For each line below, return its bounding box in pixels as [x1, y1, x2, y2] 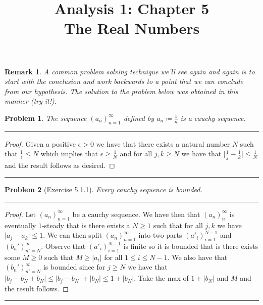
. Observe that [41, 241, 86, 251]
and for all [120, 148, 152, 159]
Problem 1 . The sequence [5, 112, 87, 123]
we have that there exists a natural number [96, 138, 230, 149]
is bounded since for [43, 262, 106, 272]
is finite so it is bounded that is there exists [123, 241, 258, 251]
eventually [5, 220, 36, 230]
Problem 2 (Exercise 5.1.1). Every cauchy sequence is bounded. [5, 184, 202, 195]
